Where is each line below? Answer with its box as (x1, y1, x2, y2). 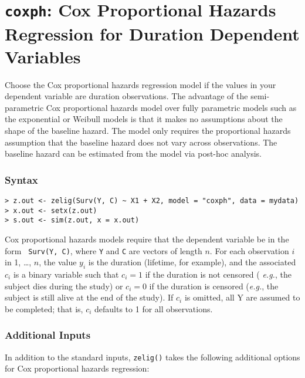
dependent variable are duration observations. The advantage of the (5, 90, 248, 102)
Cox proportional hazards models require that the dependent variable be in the (5, 232, 289, 245)
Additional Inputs (5, 328, 91, 342)
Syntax (5, 172, 38, 187)
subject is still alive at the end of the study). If (5, 291, 174, 303)
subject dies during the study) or (5, 279, 123, 292)
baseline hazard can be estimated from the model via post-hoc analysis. (5, 147, 262, 160)
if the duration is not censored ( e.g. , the (145, 268, 292, 281)
